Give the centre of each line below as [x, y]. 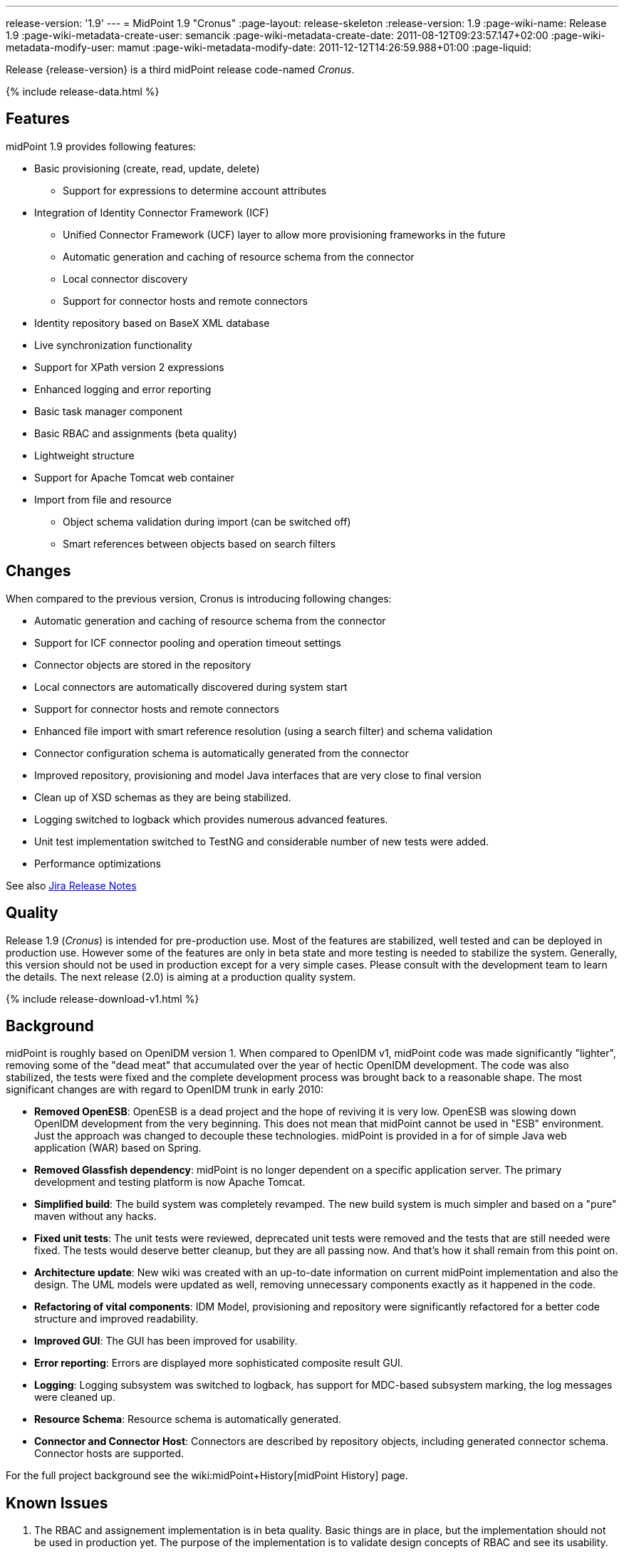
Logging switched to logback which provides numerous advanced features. [211, 819]
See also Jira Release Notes [71, 885]
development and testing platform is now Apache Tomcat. [170, 1182]
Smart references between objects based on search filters [199, 543]
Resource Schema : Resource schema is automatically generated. [188, 1419]
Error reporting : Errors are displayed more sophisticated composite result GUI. [219, 1363]
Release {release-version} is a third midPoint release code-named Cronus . [180, 69]
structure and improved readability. [116, 1319]
